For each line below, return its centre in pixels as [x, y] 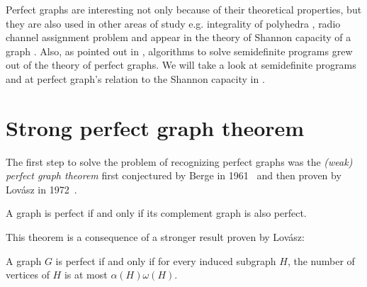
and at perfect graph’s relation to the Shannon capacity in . [135, 78]
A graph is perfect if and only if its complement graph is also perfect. [156, 213]
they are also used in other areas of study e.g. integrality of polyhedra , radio [173, 23]
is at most [86, 275]
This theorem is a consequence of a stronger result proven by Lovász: [155, 237]
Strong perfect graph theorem [155, 127]
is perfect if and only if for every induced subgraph [166, 260]
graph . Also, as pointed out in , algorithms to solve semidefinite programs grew [179, 51]
